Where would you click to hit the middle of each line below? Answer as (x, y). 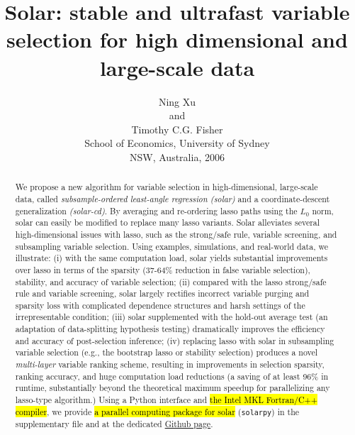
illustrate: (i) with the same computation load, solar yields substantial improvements (171, 258)
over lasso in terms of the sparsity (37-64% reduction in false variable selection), (163, 269)
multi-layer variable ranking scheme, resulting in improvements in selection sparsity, (170, 364)
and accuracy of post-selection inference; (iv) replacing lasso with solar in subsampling (175, 340)
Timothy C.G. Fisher (177, 129)
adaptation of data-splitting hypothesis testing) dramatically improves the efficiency (170, 329)
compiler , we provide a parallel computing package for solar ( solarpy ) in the (157, 411)
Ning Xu (177, 101)
